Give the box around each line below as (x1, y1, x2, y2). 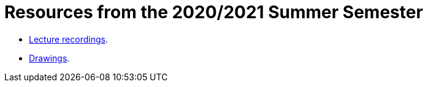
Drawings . (29, 52, 70, 63)
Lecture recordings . (29, 33, 108, 44)
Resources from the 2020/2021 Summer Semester (4, 2, 423, 23)
